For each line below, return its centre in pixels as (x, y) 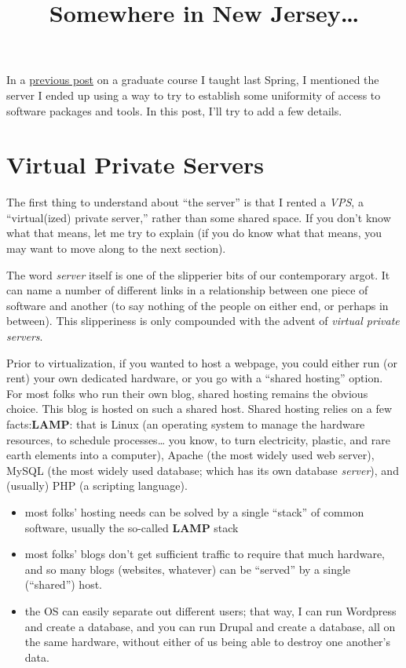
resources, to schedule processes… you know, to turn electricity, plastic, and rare (198, 439)
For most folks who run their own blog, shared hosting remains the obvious (187, 393)
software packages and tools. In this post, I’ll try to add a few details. (174, 110)
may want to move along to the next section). (116, 248)
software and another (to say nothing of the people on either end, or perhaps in (198, 305)
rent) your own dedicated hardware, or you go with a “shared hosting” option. (195, 378)
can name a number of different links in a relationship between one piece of (187, 290)
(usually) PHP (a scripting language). (97, 485)
